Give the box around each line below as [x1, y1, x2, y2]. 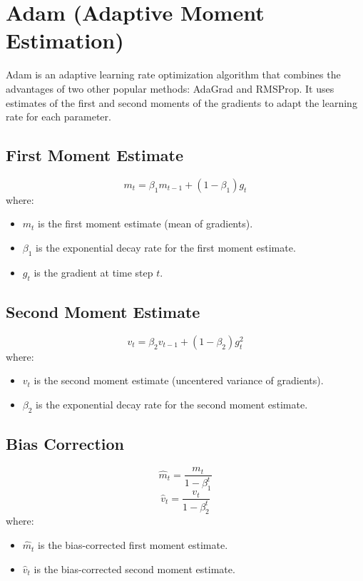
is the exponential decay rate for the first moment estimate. [36, 240, 296, 255]
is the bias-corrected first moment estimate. [38, 538, 228, 552]
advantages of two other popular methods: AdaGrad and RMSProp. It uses [6, 81, 334, 96]
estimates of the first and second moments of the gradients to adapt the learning [6, 95, 357, 110]
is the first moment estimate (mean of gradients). [38, 216, 253, 231]
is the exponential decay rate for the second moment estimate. [36, 397, 308, 412]
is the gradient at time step [34, 264, 153, 279]
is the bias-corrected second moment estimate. [34, 561, 235, 576]
